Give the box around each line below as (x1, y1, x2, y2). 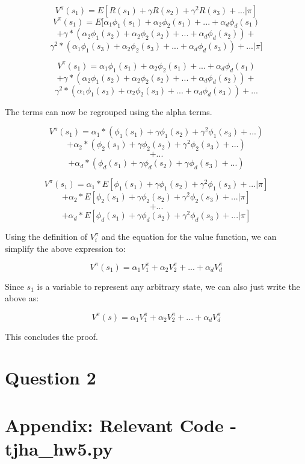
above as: (5, 292, 39, 304)
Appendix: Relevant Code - (5, 412, 237, 437)
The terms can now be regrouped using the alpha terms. (5, 105, 212, 118)
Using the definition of (5, 230, 87, 243)
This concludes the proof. (5, 330, 98, 342)
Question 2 (5, 365, 96, 390)
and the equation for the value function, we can (101, 230, 277, 243)
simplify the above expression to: (5, 242, 126, 254)
